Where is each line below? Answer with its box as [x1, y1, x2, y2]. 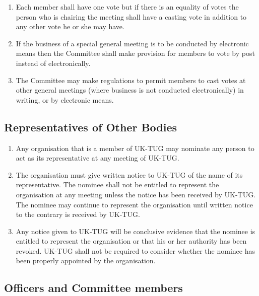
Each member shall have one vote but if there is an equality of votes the [16, 2, 239, 12]
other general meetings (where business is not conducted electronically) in [16, 85, 244, 95]
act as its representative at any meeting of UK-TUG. [16, 153, 179, 163]
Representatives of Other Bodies [4, 119, 177, 134]
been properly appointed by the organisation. [16, 255, 156, 266]
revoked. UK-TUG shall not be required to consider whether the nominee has [16, 245, 255, 256]
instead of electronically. [16, 57, 91, 68]
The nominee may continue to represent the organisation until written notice [16, 199, 253, 209]
